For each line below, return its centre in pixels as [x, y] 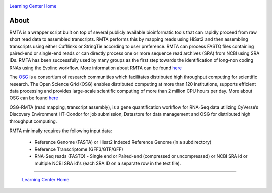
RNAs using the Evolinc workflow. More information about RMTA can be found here [96, 68]
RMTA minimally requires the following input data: [61, 131]
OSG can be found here [34, 98]
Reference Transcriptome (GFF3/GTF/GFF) [79, 149]
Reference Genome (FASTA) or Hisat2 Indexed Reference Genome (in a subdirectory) [123, 142]
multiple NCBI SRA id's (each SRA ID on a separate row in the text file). [108, 163]
